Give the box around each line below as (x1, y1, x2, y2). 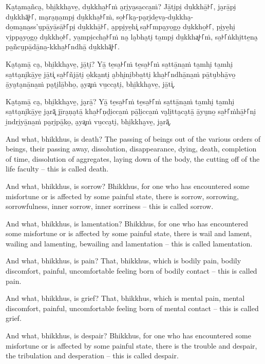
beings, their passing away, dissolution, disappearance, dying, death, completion (6, 143, 257, 154)
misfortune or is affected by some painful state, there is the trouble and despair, (6, 340, 257, 351)
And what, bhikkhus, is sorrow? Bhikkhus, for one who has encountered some (6, 180, 250, 191)
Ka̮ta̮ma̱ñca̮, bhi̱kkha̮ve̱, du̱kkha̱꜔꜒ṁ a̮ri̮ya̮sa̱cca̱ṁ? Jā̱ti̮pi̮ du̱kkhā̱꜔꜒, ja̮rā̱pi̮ (6, 1, 236, 11)
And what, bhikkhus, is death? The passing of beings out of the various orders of (6, 133, 261, 144)
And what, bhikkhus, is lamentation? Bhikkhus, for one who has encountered (6, 218, 248, 228)
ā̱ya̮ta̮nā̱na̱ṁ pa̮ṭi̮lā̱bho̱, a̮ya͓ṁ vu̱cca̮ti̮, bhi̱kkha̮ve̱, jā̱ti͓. (6, 79, 175, 89)
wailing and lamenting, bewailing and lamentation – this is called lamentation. (6, 238, 253, 248)
